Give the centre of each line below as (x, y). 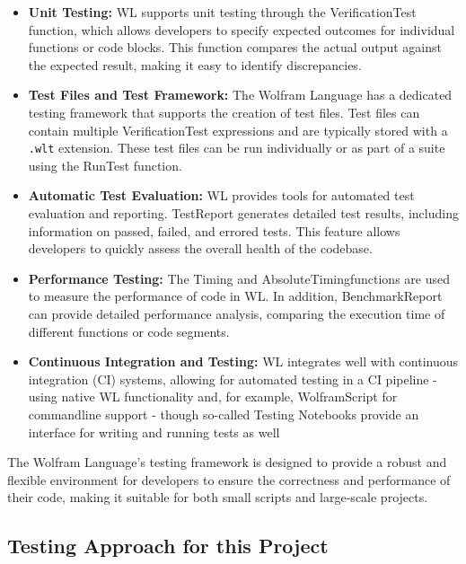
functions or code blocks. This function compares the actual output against (235, 47)
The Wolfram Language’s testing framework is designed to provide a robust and (227, 462)
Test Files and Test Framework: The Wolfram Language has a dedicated (240, 95)
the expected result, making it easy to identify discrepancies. (195, 64)
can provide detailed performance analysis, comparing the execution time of (237, 313)
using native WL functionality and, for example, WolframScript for (213, 397)
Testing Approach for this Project (168, 546)
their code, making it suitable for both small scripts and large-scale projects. (218, 497)
